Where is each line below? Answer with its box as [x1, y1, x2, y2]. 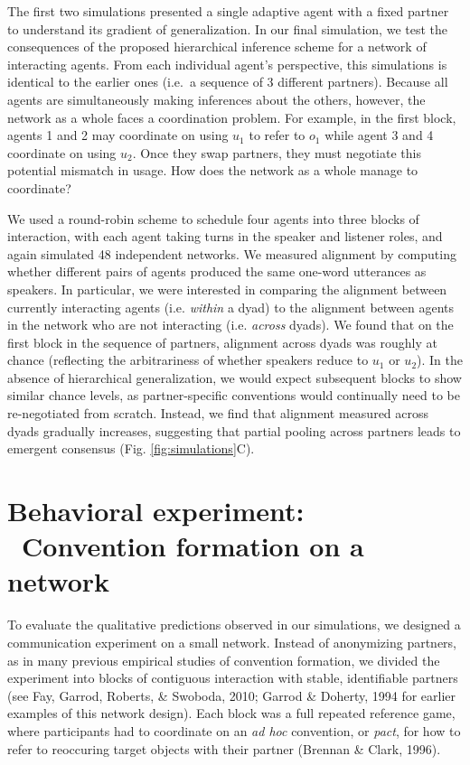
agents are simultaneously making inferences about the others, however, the [7, 89, 426, 108]
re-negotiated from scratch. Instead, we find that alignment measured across [7, 404, 429, 423]
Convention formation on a [22, 527, 364, 564]
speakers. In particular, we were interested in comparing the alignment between [7, 279, 447, 298]
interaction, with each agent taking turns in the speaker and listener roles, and [7, 227, 443, 246]
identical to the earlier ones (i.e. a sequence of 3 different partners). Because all [7, 72, 448, 91]
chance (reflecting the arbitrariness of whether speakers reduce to [7, 350, 369, 369]
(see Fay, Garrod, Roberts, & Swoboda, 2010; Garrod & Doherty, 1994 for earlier [7, 686, 456, 704]
